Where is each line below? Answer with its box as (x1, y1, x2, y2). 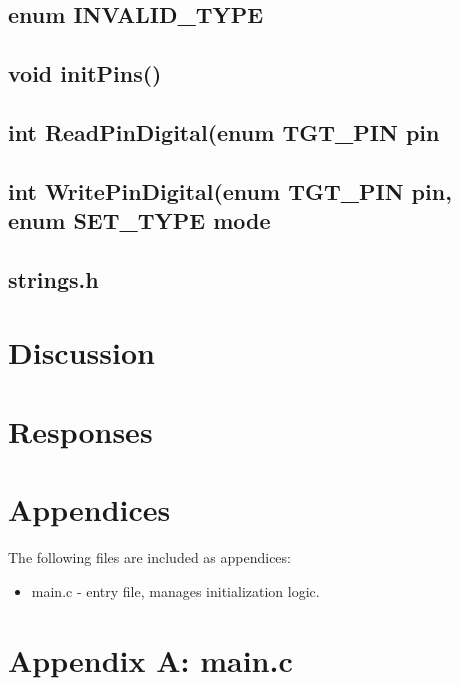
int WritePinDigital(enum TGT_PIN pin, (8, 175, 452, 206)
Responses (8, 410, 153, 451)
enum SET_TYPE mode (8, 205, 271, 236)
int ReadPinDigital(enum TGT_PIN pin (8, 116, 440, 147)
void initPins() (8, 58, 162, 89)
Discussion (8, 332, 155, 373)
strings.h (8, 263, 99, 294)
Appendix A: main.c (8, 639, 293, 680)
